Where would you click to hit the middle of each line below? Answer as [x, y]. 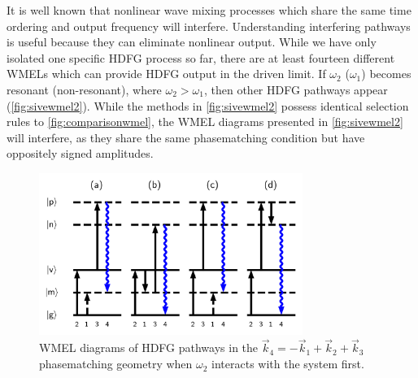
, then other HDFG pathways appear [296, 89]
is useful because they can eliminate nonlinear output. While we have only [192, 42]
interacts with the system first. [288, 364]
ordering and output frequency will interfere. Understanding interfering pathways [209, 26]
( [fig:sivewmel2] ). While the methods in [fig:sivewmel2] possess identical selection [208, 105]
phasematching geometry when [116, 364]
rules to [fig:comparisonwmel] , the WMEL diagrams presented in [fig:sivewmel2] [205, 122]
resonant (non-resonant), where [84, 89]
